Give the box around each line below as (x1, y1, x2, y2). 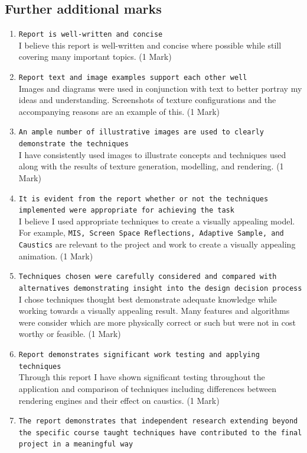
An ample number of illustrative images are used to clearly (18, 128, 264, 137)
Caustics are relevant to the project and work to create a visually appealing (18, 238, 296, 250)
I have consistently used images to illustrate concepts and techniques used (18, 148, 286, 160)
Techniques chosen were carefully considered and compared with (18, 272, 277, 281)
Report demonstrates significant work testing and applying (18, 351, 260, 359)
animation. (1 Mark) (18, 249, 93, 262)
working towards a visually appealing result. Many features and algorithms (18, 304, 290, 317)
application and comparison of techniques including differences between (18, 382, 277, 394)
